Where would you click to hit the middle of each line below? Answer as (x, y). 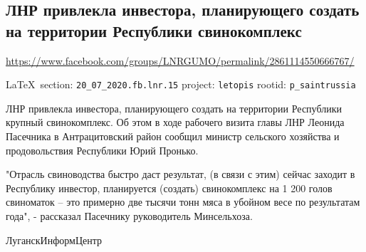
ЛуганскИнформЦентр (54, 240)
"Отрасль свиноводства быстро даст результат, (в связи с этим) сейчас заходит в (181, 174)
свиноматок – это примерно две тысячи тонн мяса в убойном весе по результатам (183, 202)
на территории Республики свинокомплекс (154, 30)
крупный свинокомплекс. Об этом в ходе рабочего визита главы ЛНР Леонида (175, 122)
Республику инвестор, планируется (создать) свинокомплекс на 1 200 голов (169, 188)
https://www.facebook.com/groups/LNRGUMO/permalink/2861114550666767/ (180, 60)
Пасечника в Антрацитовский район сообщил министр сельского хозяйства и (173, 136)
